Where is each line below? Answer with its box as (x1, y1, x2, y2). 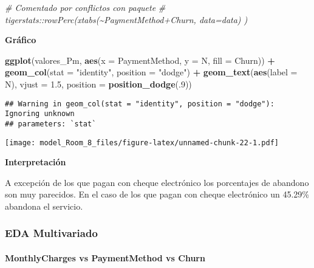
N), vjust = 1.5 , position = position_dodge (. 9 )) (5, 77, 192, 90)
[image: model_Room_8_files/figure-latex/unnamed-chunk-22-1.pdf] (5, 138, 279, 147)
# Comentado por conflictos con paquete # (5, 1, 166, 13)
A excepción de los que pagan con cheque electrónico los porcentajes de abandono (5, 176, 309, 188)
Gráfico (5, 33, 36, 46)
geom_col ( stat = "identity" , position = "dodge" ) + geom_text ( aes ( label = (5, 66, 298, 78)
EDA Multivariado (5, 225, 98, 241)
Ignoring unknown (5, 109, 75, 119)
